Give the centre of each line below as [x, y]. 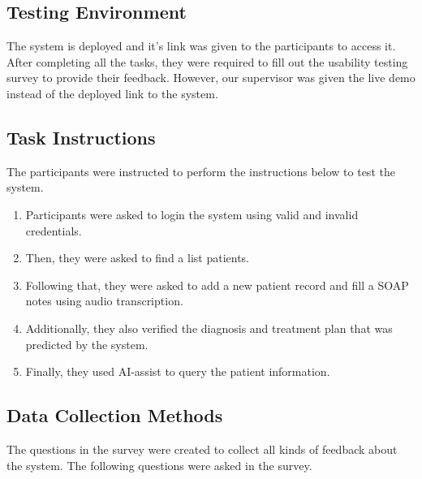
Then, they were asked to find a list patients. [137, 258]
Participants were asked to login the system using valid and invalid [192, 214]
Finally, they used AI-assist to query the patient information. [178, 371]
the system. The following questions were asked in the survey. [159, 465]
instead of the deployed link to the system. [112, 93]
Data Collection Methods [115, 415]
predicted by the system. [87, 344]
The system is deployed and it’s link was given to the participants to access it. [201, 46]
